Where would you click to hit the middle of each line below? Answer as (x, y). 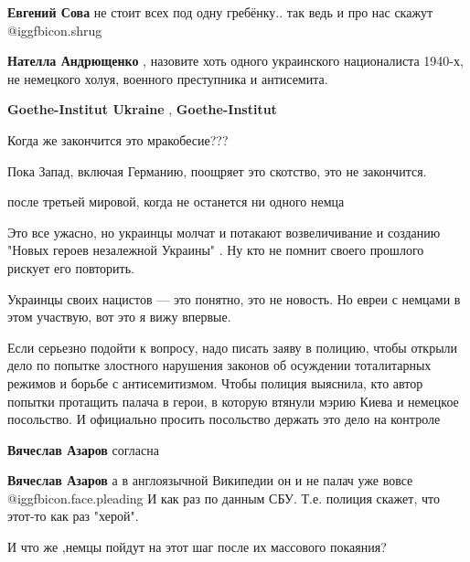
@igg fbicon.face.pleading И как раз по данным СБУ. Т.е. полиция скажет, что (224, 498)
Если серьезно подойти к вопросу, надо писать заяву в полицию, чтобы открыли (233, 347)
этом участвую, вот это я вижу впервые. (119, 317)
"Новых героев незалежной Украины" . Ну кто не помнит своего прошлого (216, 250)
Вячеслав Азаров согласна (83, 449)
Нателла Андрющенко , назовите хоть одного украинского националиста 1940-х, (235, 61)
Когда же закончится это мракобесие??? (118, 139)
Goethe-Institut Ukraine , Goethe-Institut (142, 109)
